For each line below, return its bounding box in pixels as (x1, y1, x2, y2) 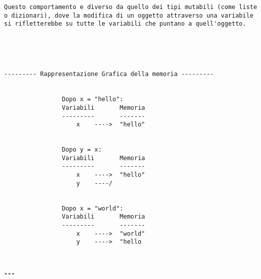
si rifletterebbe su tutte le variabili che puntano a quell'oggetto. (4, 20, 246, 28)
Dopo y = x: (62, 146, 102, 154)
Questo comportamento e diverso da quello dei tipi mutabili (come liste (4, 4, 257, 11)
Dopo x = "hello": (62, 96, 124, 103)
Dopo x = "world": (62, 204, 124, 212)
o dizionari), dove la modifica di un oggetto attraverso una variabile (4, 12, 253, 19)
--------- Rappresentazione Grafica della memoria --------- (4, 71, 214, 78)
